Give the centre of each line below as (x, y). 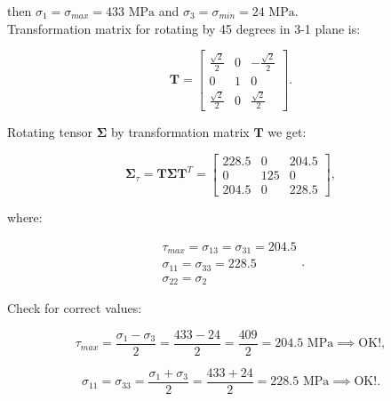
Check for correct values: (75, 308)
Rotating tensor (50, 132)
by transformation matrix (180, 132)
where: (25, 217)
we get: (287, 132)
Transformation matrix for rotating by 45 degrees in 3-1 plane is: (184, 28)
